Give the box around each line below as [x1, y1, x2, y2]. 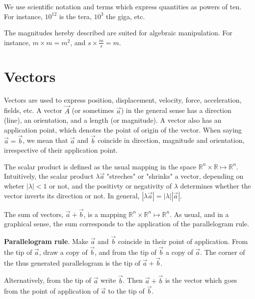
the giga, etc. [106, 11, 145, 21]
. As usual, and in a [170, 209, 229, 219]
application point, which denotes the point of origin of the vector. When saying [4, 124, 242, 135]
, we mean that [23, 135, 68, 145]
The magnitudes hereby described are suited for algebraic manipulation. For [4, 27, 232, 38]
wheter [4, 180, 25, 190]
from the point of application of [4, 286, 99, 296]
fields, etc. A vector [4, 105, 62, 115]
